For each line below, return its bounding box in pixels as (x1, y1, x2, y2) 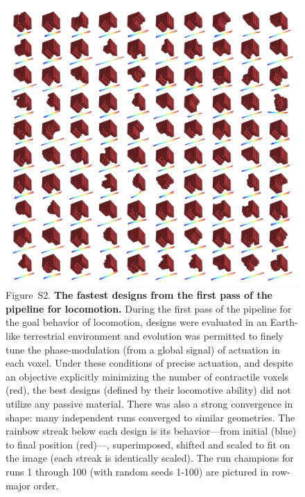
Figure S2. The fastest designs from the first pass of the (6, 288, 272, 302)
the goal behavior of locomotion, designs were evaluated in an (6, 315, 268, 329)
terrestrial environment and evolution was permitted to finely (23, 329, 284, 343)
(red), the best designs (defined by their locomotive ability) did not (6, 383, 291, 397)
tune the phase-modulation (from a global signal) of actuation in (6, 342, 280, 356)
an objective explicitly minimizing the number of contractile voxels (6, 369, 289, 383)
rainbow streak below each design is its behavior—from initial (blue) (6, 424, 297, 438)
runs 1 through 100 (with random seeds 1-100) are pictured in (6, 464, 269, 479)
